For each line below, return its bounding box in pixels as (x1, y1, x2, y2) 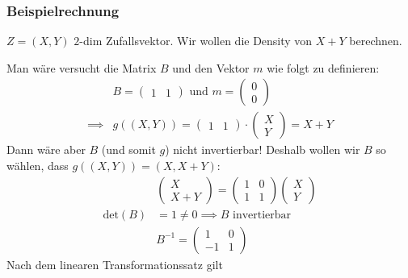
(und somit (101, 141, 156, 158)
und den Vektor (172, 59, 250, 76)
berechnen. (349, 32, 402, 49)
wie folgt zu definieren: (267, 59, 380, 76)
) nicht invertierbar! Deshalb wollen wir (165, 141, 360, 158)
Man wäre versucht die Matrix (6, 59, 157, 76)
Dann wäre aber (6, 141, 86, 158)
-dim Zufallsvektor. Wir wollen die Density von (79, 32, 313, 49)
